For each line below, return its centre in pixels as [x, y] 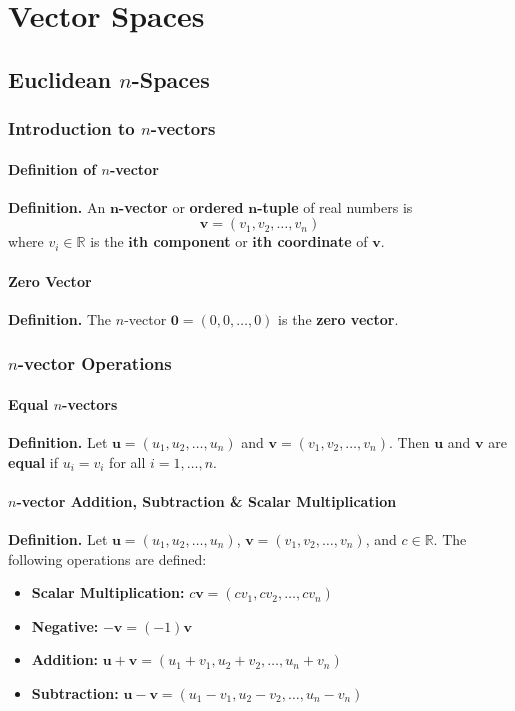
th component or [190, 241]
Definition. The [60, 318]
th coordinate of [312, 241]
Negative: [65, 625]
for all [127, 461]
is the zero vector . [338, 318]
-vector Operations [94, 363]
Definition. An [57, 206]
